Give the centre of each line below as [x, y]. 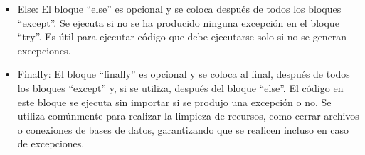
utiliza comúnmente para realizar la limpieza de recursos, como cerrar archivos [188, 116]
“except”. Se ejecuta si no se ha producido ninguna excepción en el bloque [178, 22]
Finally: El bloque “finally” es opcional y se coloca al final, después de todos [184, 74]
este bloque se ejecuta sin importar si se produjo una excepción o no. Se [174, 102]
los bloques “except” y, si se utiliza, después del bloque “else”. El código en [180, 87]
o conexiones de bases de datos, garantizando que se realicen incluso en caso [183, 129]
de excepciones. [51, 143]
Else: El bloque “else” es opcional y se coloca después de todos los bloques [179, 8]
